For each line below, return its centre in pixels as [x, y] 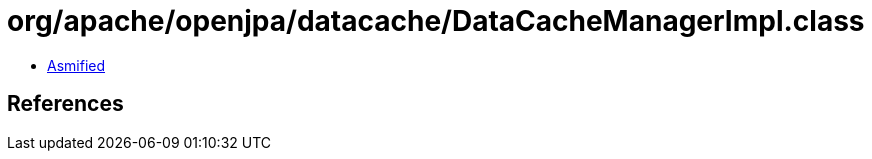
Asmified [76, 65]
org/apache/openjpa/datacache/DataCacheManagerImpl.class [436, 21]
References [65, 104]
